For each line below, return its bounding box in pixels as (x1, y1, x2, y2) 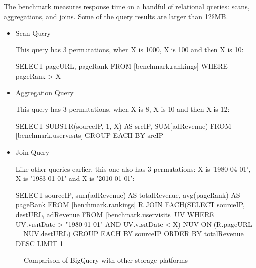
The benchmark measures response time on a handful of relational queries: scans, (4, 1, 250, 11)
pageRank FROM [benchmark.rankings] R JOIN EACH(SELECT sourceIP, (15, 199, 245, 210)
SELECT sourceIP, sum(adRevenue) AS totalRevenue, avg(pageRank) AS (15, 189, 240, 200)
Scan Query (15, 28, 51, 38)
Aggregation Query (15, 87, 74, 97)
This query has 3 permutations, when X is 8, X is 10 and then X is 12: (15, 104, 230, 114)
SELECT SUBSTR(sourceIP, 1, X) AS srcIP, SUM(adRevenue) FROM (15, 120, 231, 131)
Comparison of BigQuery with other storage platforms (24, 255, 188, 265)
